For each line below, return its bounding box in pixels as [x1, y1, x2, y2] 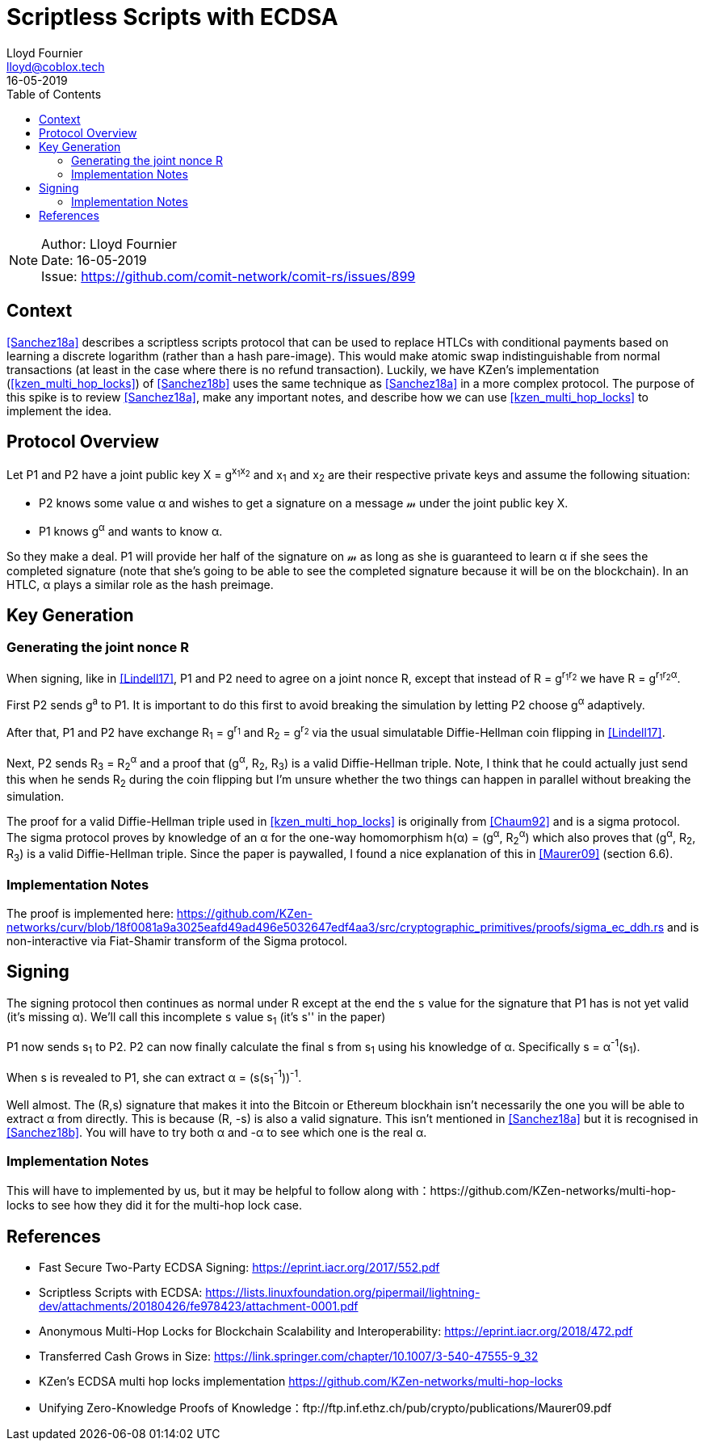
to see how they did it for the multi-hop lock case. [37, 1198, 303, 1213]
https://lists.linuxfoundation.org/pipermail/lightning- [205, 1285, 480, 1299]
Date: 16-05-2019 [41, 251, 147, 268]
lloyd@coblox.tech [6, 59, 105, 74]
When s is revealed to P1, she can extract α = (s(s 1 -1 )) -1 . [6, 1067, 302, 1087]
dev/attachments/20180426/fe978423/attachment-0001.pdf [39, 1298, 359, 1313]
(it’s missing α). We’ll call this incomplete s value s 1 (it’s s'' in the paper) [6, 1009, 386, 1027]
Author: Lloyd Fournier [41, 235, 177, 252]
